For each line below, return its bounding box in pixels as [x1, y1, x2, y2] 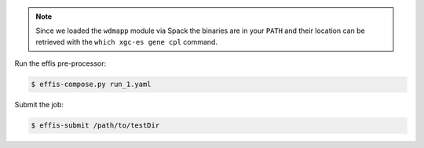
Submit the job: [14, 100, 64, 110]
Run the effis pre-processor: [14, 59, 107, 68]
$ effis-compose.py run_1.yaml [31, 80, 152, 89]
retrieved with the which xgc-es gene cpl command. [35, 37, 217, 46]
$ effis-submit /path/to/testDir [31, 121, 160, 130]
